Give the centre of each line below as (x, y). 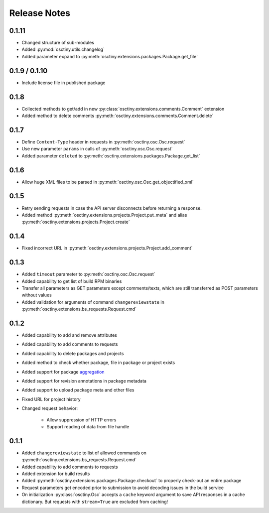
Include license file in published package (64, 83)
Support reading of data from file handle (88, 426)
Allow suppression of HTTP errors (81, 420)
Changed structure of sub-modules (58, 43)
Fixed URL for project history (51, 399)
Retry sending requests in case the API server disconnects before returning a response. (112, 208)
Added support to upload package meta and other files (78, 390)
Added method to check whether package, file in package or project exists (98, 363)
